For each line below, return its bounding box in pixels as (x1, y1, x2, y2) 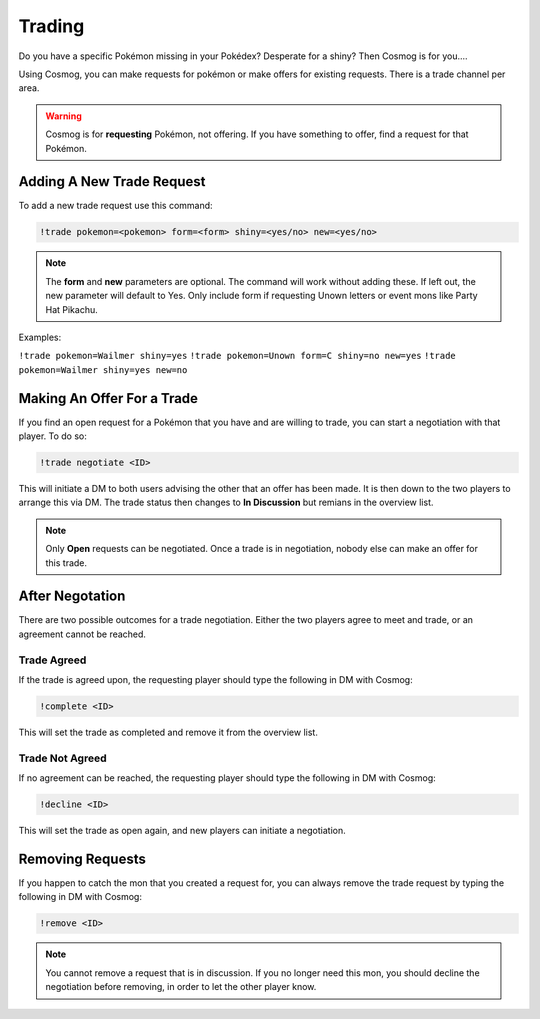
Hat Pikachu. (45, 303, 99, 315)
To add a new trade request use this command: (18, 200, 214, 212)
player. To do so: (18, 430, 87, 442)
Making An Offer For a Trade (18, 390, 199, 407)
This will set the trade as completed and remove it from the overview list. (18, 726, 319, 738)
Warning (45, 110, 82, 122)
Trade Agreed (18, 653, 87, 667)
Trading (18, 15, 85, 37)
